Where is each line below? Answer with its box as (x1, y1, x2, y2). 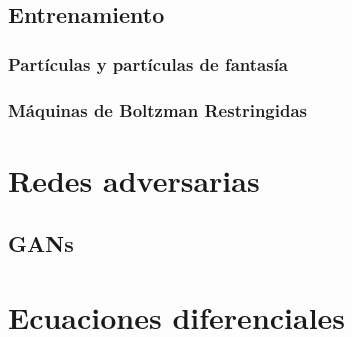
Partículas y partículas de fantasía (8, 51, 288, 76)
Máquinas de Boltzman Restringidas (8, 97, 308, 122)
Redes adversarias (8, 159, 260, 200)
